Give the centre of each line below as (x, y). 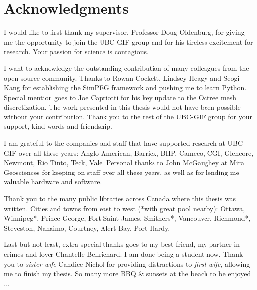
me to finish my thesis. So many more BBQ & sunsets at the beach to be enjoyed (128, 273)
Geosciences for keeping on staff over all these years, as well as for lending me (122, 172)
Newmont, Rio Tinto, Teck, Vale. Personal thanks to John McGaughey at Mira (124, 162)
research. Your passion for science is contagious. (76, 51)
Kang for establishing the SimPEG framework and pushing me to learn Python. (125, 87)
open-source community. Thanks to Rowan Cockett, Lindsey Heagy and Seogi (122, 78)
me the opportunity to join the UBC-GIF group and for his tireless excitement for (128, 41)
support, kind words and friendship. (58, 126)
